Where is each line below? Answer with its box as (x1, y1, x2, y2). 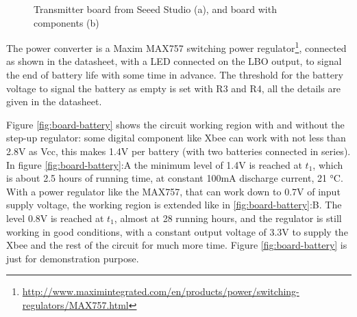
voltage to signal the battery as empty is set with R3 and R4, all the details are (6, 81, 341, 95)
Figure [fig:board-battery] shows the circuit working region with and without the (6, 117, 345, 131)
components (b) (34, 15, 99, 29)
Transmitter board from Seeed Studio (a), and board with (34, 2, 277, 16)
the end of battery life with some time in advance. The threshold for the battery (6, 68, 343, 82)
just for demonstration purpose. (6, 251, 139, 265)
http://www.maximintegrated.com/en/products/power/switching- (22, 284, 299, 299)
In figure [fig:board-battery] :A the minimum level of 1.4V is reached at (6, 157, 302, 171)
